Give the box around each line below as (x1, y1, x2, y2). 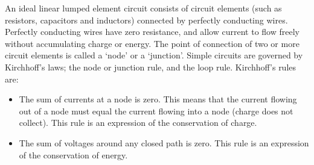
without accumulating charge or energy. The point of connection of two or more (5, 37, 300, 49)
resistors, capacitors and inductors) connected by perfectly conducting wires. (5, 13, 288, 26)
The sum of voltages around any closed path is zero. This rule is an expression (19, 136, 309, 149)
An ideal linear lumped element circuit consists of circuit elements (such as (5, 2, 282, 14)
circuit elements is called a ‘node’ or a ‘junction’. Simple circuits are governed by (5, 49, 303, 61)
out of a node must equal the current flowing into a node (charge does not (19, 104, 293, 117)
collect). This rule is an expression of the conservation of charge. (19, 116, 257, 129)
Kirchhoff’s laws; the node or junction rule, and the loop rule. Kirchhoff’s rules (5, 60, 296, 73)
